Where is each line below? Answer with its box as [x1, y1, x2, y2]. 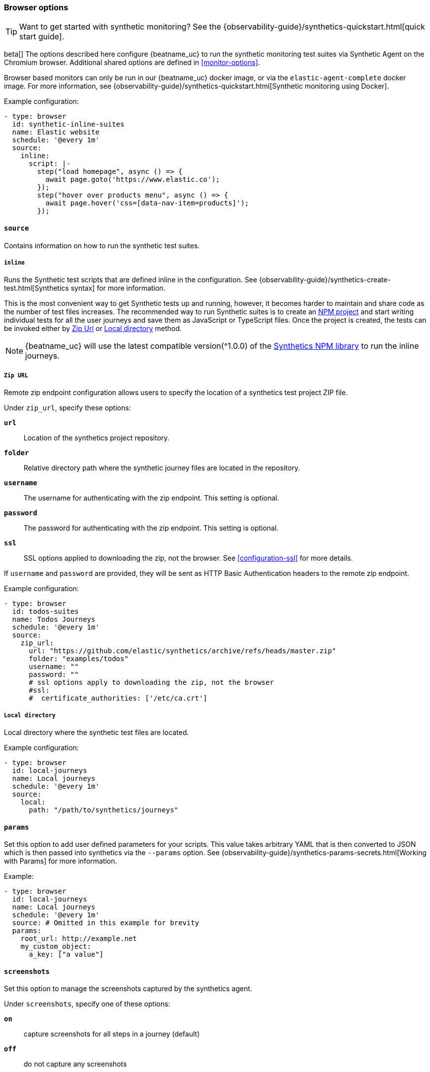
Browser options [4, 2, 68, 12]
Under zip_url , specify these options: [4, 403, 131, 412]
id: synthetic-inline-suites [12, 120, 125, 129]
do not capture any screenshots [24, 1060, 127, 1069]
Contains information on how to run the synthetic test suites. [4, 241, 200, 250]
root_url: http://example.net [20, 935, 137, 943]
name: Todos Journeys [12, 615, 96, 624]
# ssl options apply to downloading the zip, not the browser [29, 678, 274, 687]
